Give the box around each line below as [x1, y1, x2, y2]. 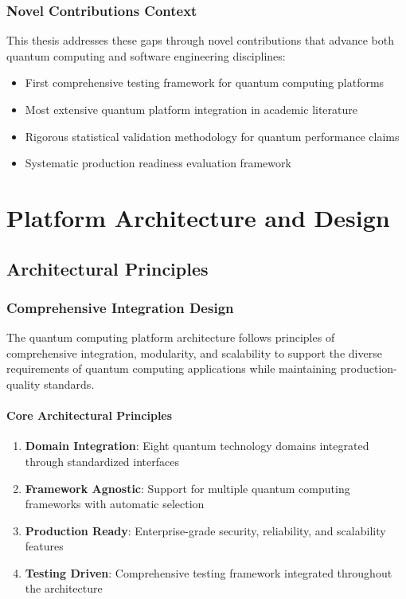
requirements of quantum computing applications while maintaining [6, 360, 337, 377]
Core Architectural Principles [6, 407, 173, 424]
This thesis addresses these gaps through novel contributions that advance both [6, 32, 394, 49]
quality [6, 375, 41, 392]
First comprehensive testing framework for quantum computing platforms [25, 74, 385, 91]
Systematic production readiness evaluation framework [25, 155, 291, 171]
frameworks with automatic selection [25, 495, 205, 512]
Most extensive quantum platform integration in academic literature [25, 101, 358, 117]
